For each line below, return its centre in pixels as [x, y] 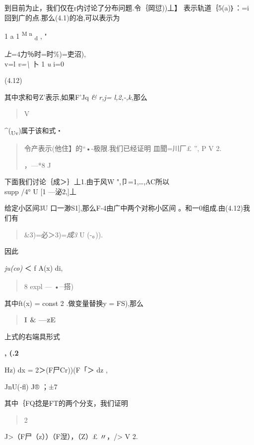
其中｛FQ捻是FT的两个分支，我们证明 [66, 403]
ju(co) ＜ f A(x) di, [34, 267]
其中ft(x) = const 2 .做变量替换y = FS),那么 [74, 303]
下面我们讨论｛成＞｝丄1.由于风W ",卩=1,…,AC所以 [87, 182]
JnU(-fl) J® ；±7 [31, 386]
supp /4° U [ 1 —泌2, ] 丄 [40, 191]
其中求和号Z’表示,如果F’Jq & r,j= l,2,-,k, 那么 [76, 97]
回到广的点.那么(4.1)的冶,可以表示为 [62, 17]
